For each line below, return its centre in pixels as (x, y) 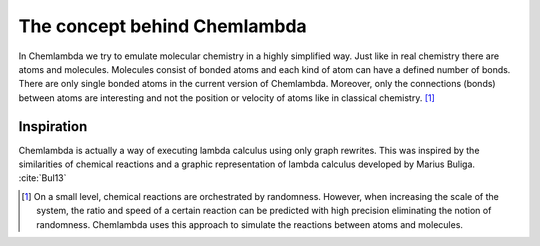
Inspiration (53, 126)
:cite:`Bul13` (42, 178)
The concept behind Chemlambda (162, 26)
